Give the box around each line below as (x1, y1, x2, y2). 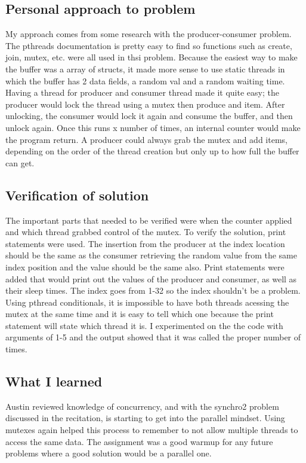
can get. (5, 156, 35, 169)
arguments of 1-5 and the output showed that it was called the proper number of (5, 331, 301, 343)
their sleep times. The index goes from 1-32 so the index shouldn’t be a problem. (5, 284, 301, 297)
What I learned (5, 372, 103, 391)
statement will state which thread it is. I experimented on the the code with (5, 319, 283, 331)
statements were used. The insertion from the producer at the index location (5, 237, 285, 249)
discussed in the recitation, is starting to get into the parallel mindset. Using (5, 412, 285, 424)
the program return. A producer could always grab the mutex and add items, (5, 133, 288, 145)
